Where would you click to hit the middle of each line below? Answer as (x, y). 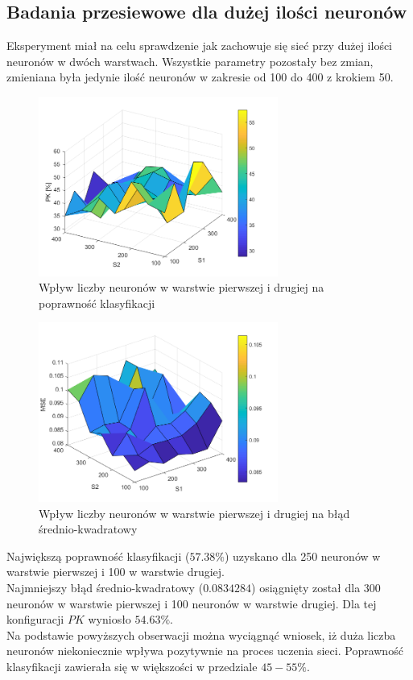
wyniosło (109, 619)
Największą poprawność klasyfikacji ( (98, 556)
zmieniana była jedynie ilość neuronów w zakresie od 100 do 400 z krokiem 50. (200, 77)
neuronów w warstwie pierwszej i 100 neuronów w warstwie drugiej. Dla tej (192, 603)
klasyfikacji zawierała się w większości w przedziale (132, 666)
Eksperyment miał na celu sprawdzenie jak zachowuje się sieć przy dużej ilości (200, 46)
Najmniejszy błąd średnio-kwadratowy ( (105, 587)
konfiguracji (35, 619)
